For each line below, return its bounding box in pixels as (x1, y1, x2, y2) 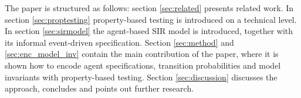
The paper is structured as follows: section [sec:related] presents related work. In (5, 2, 294, 13)
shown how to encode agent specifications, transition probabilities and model (5, 59, 281, 71)
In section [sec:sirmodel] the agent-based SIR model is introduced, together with (5, 25, 293, 37)
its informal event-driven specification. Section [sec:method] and (5, 36, 234, 48)
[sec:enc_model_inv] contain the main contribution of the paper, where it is (5, 48, 279, 60)
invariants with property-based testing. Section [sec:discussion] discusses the (5, 70, 278, 83)
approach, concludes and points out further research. (5, 82, 194, 94)
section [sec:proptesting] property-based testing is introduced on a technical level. (5, 13, 297, 25)
